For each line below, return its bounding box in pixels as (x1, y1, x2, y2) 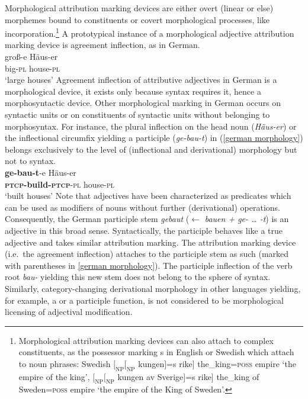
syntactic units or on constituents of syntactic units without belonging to (5, 108, 270, 120)
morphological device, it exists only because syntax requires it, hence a (5, 85, 261, 97)
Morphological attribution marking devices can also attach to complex (18, 334, 274, 346)
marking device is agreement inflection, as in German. (5, 38, 200, 51)
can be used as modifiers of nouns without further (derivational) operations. (5, 201, 280, 213)
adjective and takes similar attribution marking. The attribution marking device (5, 236, 296, 248)
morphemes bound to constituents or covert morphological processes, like (5, 13, 270, 25)
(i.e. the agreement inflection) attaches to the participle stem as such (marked (5, 247, 289, 260)
